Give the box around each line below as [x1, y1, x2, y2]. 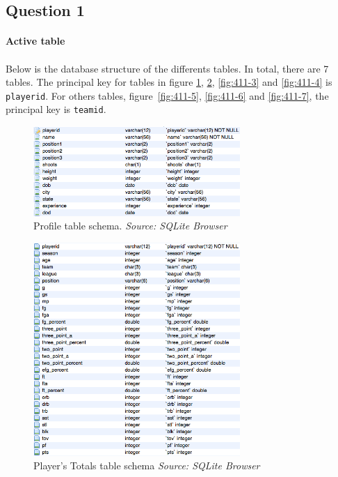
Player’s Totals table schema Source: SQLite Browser [33, 458, 260, 473]
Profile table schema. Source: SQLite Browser [33, 218, 227, 233]
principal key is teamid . [6, 102, 106, 116]
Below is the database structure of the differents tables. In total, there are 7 [6, 61, 329, 75]
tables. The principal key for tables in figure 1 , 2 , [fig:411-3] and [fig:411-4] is [6, 75, 332, 89]
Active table [6, 33, 65, 48]
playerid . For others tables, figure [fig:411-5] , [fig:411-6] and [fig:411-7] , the [6, 88, 329, 103]
